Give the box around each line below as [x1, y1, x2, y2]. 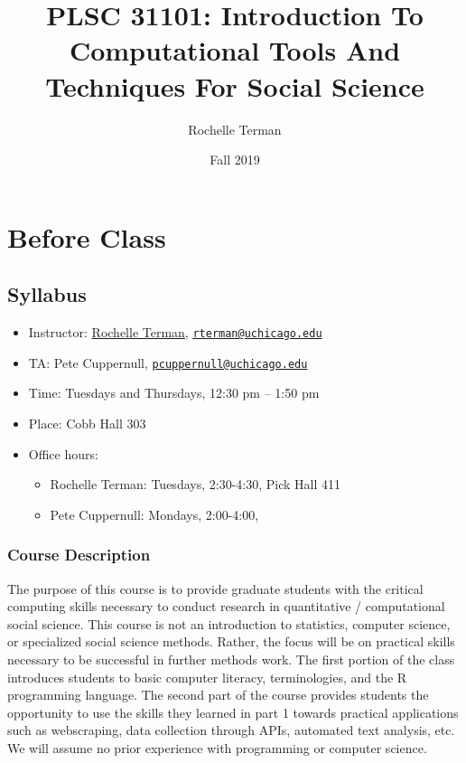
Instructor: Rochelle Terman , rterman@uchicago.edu [28, 323, 322, 342]
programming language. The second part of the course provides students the [7, 685, 429, 704]
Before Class [7, 218, 166, 255]
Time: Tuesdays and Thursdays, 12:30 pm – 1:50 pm [28, 383, 320, 402]
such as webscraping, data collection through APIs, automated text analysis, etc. [7, 721, 455, 739]
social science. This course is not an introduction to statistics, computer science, [7, 614, 451, 633]
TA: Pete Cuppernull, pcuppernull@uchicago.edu [28, 353, 308, 372]
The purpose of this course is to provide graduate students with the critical [7, 579, 424, 598]
